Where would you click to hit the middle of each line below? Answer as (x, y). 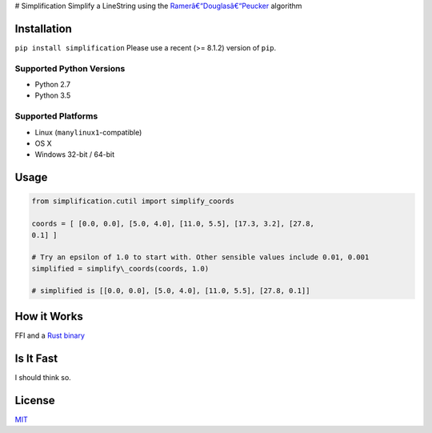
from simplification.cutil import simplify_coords (133, 201)
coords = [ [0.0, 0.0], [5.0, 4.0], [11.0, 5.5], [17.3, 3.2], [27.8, (173, 224)
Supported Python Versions (70, 68)
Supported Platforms (56, 116)
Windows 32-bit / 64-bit (75, 154)
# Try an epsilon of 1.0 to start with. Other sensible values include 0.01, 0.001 (200, 257)
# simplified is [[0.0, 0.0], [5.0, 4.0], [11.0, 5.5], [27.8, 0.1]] (171, 291)
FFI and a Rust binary (50, 335)
